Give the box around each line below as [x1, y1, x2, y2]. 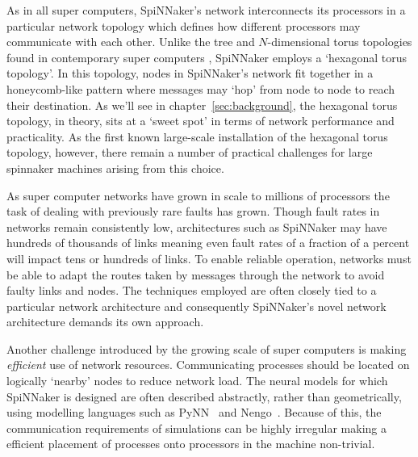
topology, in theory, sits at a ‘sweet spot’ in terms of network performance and [6, 112, 395, 129]
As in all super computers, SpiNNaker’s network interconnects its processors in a [6, 2, 406, 18]
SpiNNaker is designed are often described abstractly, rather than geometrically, [6, 388, 402, 405]
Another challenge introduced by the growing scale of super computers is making [6, 340, 407, 357]
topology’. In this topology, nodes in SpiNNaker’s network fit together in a [6, 65, 374, 82]
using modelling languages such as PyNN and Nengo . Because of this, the [6, 404, 382, 421]
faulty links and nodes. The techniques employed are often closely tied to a [6, 282, 377, 299]
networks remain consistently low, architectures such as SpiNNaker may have [6, 218, 387, 235]
